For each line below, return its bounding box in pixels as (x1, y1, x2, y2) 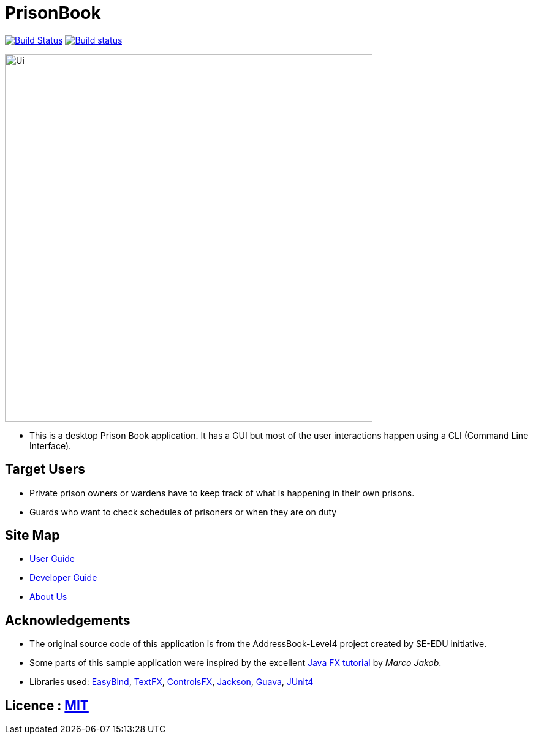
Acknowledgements (5, 612, 130, 628)
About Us (29, 591, 67, 602)
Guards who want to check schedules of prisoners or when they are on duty (29, 506, 337, 517)
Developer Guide (29, 572, 97, 583)
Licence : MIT (5, 697, 89, 713)
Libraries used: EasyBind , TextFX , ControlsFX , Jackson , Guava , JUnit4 (29, 676, 314, 688)
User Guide (29, 553, 75, 564)
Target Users (5, 461, 86, 477)
